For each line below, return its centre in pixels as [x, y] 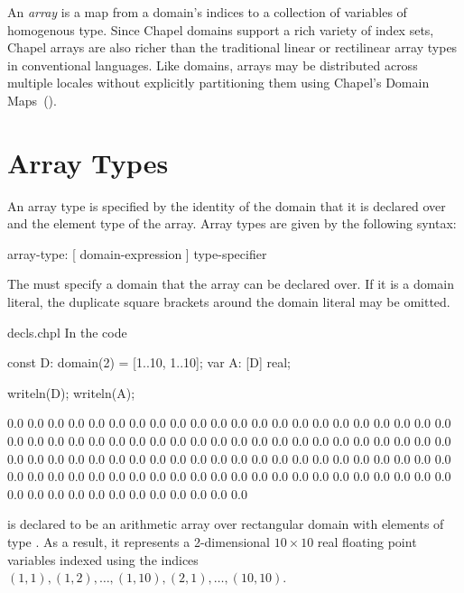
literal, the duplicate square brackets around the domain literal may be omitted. [229, 302]
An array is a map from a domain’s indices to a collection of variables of [207, 12]
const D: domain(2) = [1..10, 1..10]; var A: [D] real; [149, 362]
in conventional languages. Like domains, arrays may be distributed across [213, 65]
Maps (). [32, 100]
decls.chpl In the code [67, 332]
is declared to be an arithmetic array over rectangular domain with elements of [226, 524]
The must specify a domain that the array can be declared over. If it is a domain [231, 284]
